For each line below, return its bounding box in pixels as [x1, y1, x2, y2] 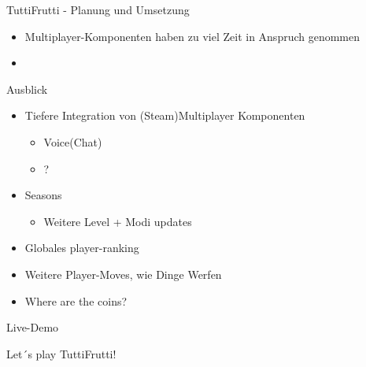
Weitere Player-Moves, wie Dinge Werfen [24, 265, 222, 282]
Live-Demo [6, 319, 59, 335]
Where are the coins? [24, 292, 128, 309]
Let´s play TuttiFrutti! [6, 345, 116, 361]
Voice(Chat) [43, 133, 102, 150]
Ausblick [6, 80, 48, 97]
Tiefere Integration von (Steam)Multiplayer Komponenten [24, 107, 305, 124]
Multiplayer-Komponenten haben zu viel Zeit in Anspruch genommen [24, 28, 360, 44]
